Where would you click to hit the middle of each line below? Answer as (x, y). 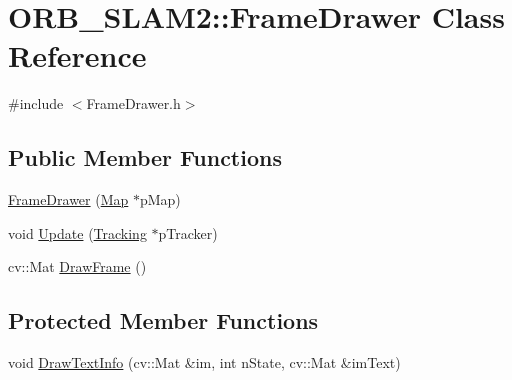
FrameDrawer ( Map (68, 199)
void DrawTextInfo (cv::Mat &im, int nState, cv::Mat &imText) (204, 362)
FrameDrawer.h (133, 103)
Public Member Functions (145, 157)
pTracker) (188, 232)
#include (36, 103)
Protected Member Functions (163, 320)
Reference (77, 55)
